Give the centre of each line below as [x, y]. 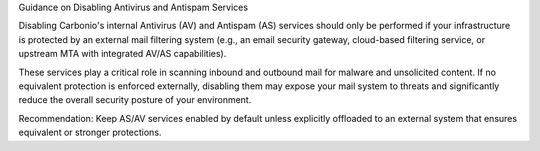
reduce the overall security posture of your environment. [135, 100]
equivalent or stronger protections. [90, 132]
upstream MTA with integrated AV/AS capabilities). [122, 54]
